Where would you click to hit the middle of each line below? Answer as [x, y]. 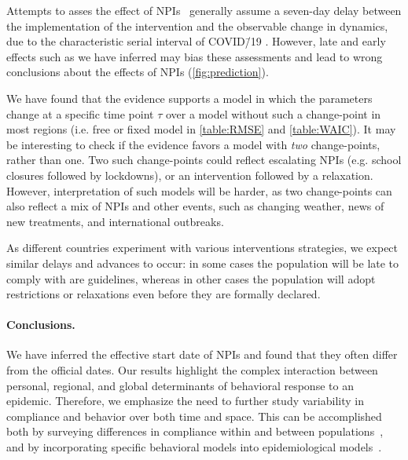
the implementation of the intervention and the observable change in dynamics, [197, 26]
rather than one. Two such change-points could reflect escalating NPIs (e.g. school [204, 160]
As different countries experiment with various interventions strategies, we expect [202, 248]
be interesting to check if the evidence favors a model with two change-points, [193, 144]
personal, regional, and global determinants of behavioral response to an [180, 385]
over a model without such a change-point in [273, 113]
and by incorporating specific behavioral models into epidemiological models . [194, 447]
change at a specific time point [80, 113]
